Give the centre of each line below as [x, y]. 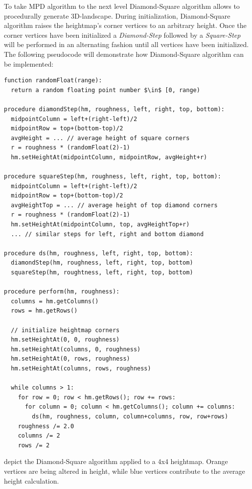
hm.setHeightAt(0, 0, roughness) [65, 340]
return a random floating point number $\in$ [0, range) [105, 90]
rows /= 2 [34, 445]
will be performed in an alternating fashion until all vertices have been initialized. [126, 44]
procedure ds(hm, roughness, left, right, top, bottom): [99, 253]
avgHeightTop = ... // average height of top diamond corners [114, 205]
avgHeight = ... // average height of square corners [100, 138]
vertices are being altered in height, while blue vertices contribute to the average [125, 471]
